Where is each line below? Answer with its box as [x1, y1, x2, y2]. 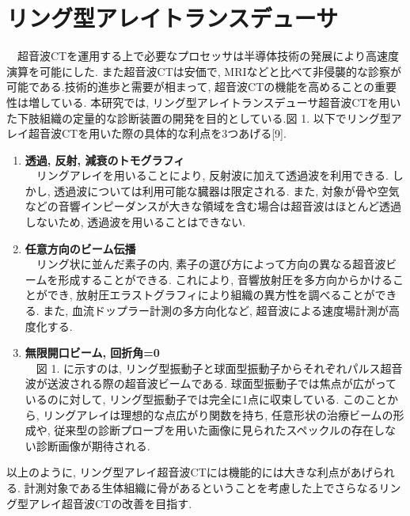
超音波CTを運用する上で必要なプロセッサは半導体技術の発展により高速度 [17, 47, 399, 64]
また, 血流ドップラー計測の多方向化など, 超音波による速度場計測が [43, 302, 389, 319]
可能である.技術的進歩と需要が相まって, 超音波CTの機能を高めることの [6, 78, 375, 95]
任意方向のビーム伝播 [25, 240, 136, 256]
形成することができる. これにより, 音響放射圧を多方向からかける [58, 271, 393, 287]
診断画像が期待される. [36, 437, 150, 453]
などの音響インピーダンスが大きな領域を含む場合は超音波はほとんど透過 [25, 198, 402, 214]
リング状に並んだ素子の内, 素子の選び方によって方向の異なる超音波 [36, 256, 386, 272]
